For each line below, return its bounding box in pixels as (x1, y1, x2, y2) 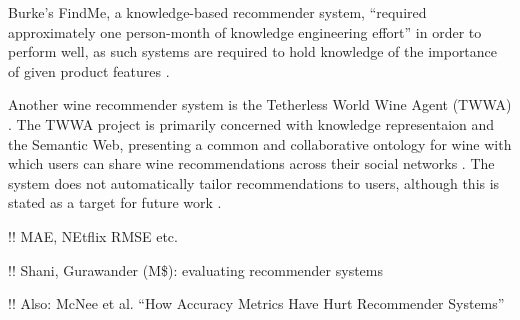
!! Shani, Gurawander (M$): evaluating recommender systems (8, 259, 383, 280)
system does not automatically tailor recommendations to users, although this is (8, 172, 500, 193)
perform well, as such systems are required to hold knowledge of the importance (8, 41, 498, 62)
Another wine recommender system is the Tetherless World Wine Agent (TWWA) (8, 94, 512, 115)
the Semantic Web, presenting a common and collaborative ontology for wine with (8, 133, 512, 154)
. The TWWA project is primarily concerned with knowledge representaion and (8, 113, 495, 134)
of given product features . (8, 60, 170, 81)
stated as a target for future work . (8, 192, 222, 213)
